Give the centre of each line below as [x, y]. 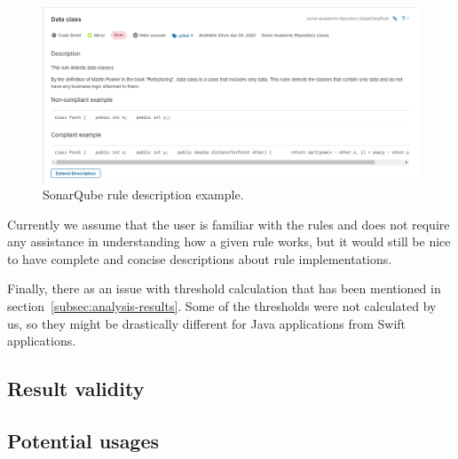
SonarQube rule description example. [143, 194]
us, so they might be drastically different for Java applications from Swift [207, 323]
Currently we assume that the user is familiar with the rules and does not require [229, 224]
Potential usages [83, 441]
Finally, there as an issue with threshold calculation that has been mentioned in [224, 288]
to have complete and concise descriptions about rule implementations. [200, 258]
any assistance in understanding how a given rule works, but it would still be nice [229, 241]
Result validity [76, 389]
